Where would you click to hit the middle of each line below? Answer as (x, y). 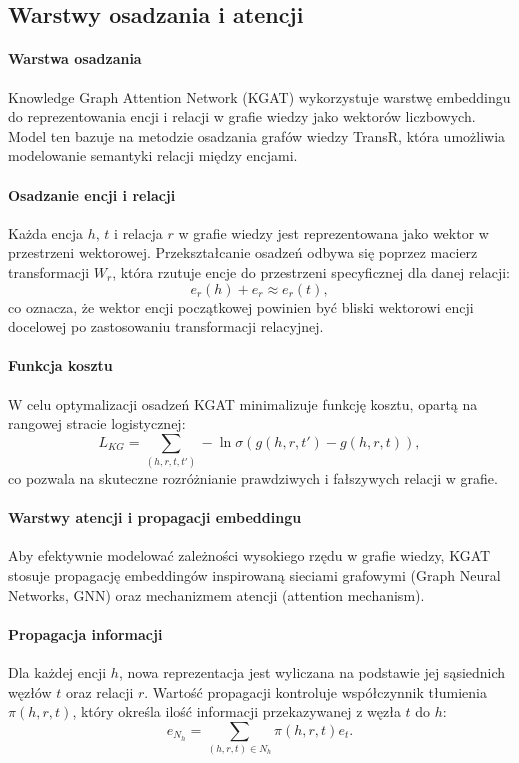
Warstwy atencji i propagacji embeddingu (155, 517)
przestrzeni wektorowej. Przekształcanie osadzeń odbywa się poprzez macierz (243, 252)
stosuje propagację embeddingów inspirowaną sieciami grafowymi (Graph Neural (254, 575)
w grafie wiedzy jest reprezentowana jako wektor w (333, 232)
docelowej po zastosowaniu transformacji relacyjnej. (166, 326)
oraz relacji (99, 691)
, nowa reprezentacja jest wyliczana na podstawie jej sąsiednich (312, 672)
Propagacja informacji (85, 633)
